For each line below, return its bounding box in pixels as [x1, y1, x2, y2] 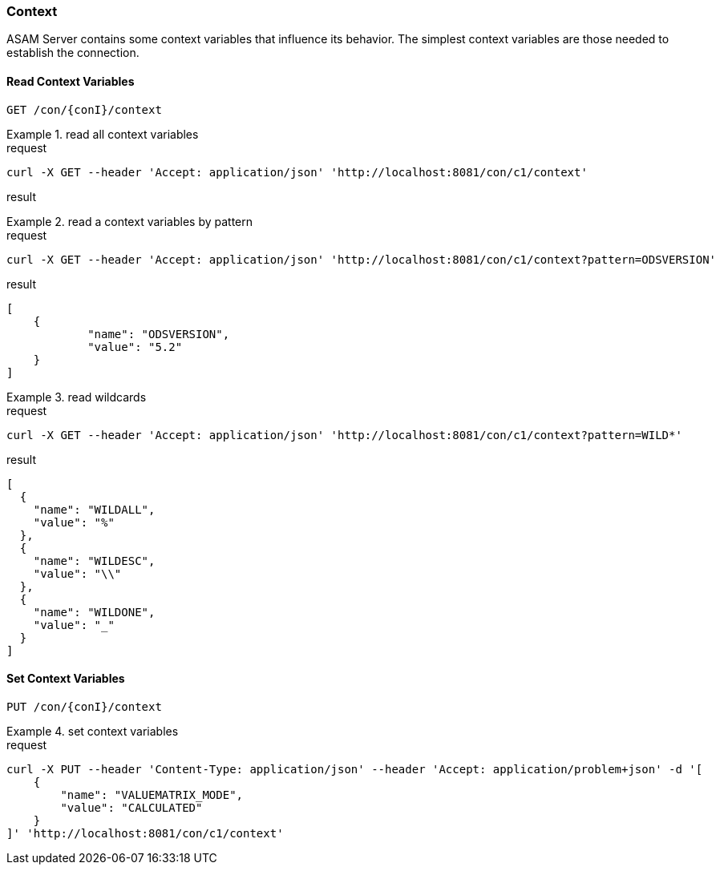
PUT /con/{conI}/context [6, 700, 162, 713]
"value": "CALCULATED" [60, 800, 203, 814]
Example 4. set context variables [6, 724, 179, 738]
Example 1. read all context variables [6, 127, 199, 141]
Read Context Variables [6, 74, 135, 88]
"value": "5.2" [87, 340, 183, 353]
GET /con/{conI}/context [6, 103, 162, 116]
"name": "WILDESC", [33, 554, 156, 567]
